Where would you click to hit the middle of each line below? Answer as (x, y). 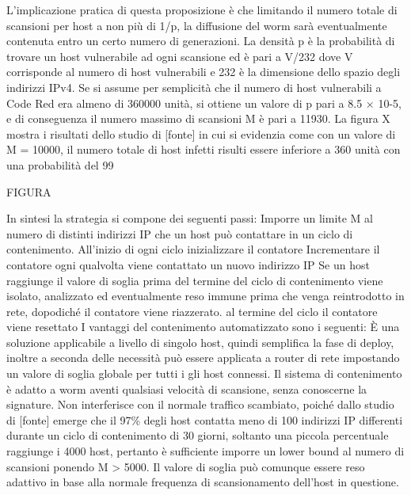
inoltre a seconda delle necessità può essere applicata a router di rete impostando (203, 358)
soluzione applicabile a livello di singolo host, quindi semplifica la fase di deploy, (200, 342)
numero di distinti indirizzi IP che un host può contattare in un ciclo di (180, 233)
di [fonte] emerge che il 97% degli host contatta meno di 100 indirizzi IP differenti (205, 419)
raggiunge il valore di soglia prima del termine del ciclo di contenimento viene (195, 280)
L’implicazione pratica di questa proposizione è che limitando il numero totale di (202, 10)
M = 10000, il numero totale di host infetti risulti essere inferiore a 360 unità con (204, 149)
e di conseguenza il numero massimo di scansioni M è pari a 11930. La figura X (198, 118)
